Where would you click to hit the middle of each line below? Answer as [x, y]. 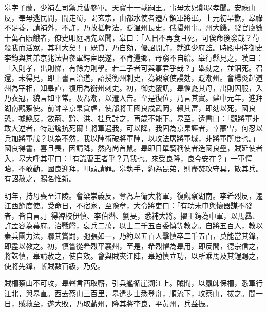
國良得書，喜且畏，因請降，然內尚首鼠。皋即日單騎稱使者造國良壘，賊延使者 [133, 148]
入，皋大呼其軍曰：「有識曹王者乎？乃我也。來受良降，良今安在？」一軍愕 [128, 158]
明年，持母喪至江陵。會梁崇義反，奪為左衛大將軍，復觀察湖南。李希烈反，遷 [133, 195]
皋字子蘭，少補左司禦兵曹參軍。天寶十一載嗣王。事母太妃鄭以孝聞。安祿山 [130, 7]
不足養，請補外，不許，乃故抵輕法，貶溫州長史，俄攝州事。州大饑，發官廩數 [133, 27]
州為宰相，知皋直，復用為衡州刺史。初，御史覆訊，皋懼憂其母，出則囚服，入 [133, 87]
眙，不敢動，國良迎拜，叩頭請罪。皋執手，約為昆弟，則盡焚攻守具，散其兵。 [133, 168]
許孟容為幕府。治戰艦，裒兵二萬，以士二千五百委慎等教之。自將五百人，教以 [133, 226]
